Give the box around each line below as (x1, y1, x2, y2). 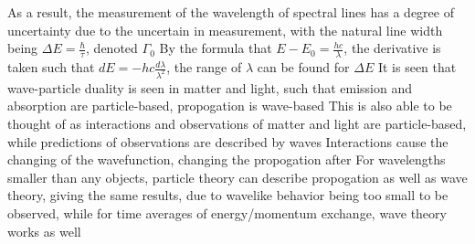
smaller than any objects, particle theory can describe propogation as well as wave (7, 167, 468, 186)
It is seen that (377, 58, 457, 77)
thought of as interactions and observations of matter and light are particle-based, (7, 114, 467, 133)
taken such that (7, 58, 95, 77)
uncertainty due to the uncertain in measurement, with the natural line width (7, 20, 443, 39)
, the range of (166, 58, 242, 77)
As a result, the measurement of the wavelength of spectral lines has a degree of (7, 3, 454, 21)
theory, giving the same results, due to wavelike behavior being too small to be (7, 186, 449, 205)
